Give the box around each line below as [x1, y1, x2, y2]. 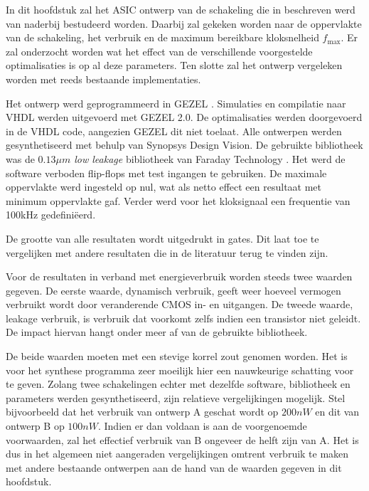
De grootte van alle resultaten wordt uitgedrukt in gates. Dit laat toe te [6, 231, 319, 245]
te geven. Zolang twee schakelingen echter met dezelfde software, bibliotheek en [6, 376, 351, 391]
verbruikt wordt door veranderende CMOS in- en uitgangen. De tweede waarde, [6, 297, 353, 312]
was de [6, 151, 35, 166]
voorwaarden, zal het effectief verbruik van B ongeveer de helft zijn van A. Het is [6, 432, 359, 447]
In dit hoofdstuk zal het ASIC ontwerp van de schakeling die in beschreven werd [6, 2, 355, 16]
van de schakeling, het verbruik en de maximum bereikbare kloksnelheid [6, 30, 319, 45]
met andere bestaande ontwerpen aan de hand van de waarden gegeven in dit [6, 460, 342, 475]
